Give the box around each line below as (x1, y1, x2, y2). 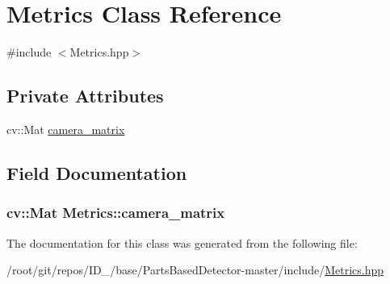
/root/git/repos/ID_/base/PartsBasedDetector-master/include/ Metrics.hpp (6, 261, 384, 278)
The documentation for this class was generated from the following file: (6, 234, 358, 251)
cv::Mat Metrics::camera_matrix (6, 203, 225, 223)
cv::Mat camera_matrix (6, 120, 125, 137)
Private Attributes (6, 83, 164, 108)
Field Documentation (6, 160, 187, 185)
